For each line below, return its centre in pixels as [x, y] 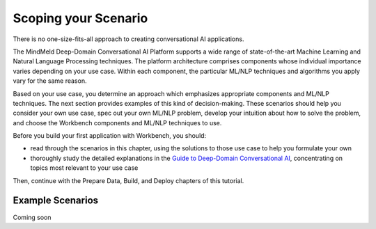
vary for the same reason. [50, 81]
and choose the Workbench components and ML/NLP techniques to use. [117, 123]
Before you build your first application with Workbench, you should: [110, 136]
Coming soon [32, 217]
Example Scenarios [56, 201]
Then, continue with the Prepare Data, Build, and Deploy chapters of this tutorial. [128, 180]
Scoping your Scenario [80, 18]
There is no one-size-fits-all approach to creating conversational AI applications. [128, 39]
